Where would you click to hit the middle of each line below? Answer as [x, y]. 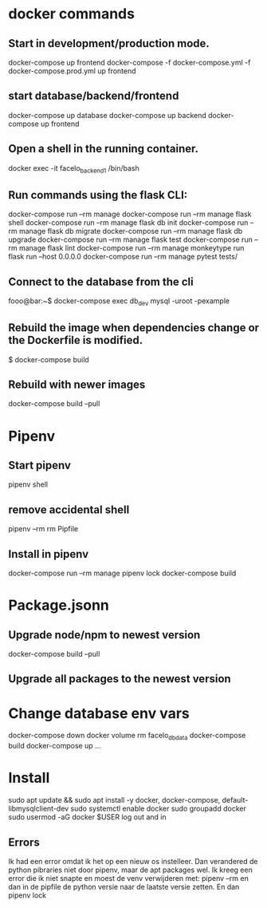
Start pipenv [40, 466]
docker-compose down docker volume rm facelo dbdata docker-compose [127, 736]
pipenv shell [28, 484]
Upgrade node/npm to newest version [104, 635]
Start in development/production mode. [109, 43]
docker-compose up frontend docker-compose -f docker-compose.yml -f [130, 62]
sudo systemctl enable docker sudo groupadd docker [159, 809]
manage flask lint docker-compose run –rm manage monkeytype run [132, 248]
